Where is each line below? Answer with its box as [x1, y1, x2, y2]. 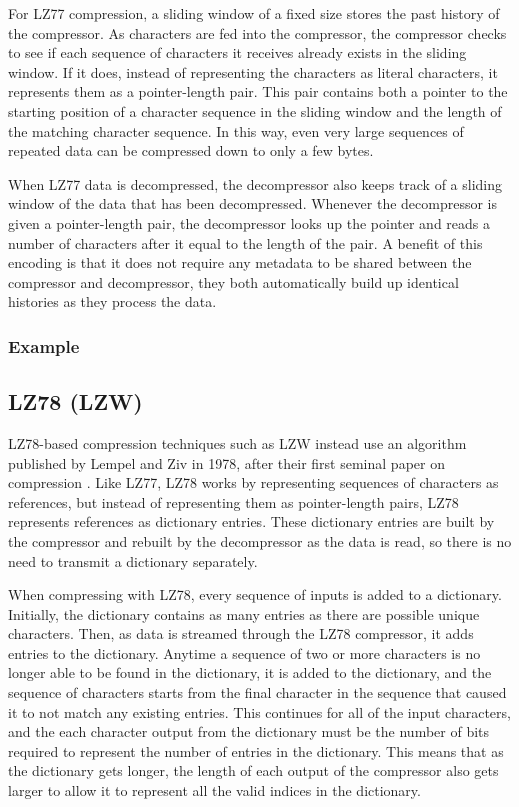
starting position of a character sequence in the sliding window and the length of [8, 100, 502, 121]
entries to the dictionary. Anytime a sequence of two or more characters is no [8, 642, 481, 663]
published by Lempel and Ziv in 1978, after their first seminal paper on [8, 452, 445, 473]
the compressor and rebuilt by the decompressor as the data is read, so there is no [8, 530, 512, 551]
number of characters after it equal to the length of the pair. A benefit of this [8, 232, 483, 253]
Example [8, 333, 80, 358]
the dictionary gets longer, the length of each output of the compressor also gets [8, 760, 499, 781]
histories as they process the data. [8, 291, 217, 312]
